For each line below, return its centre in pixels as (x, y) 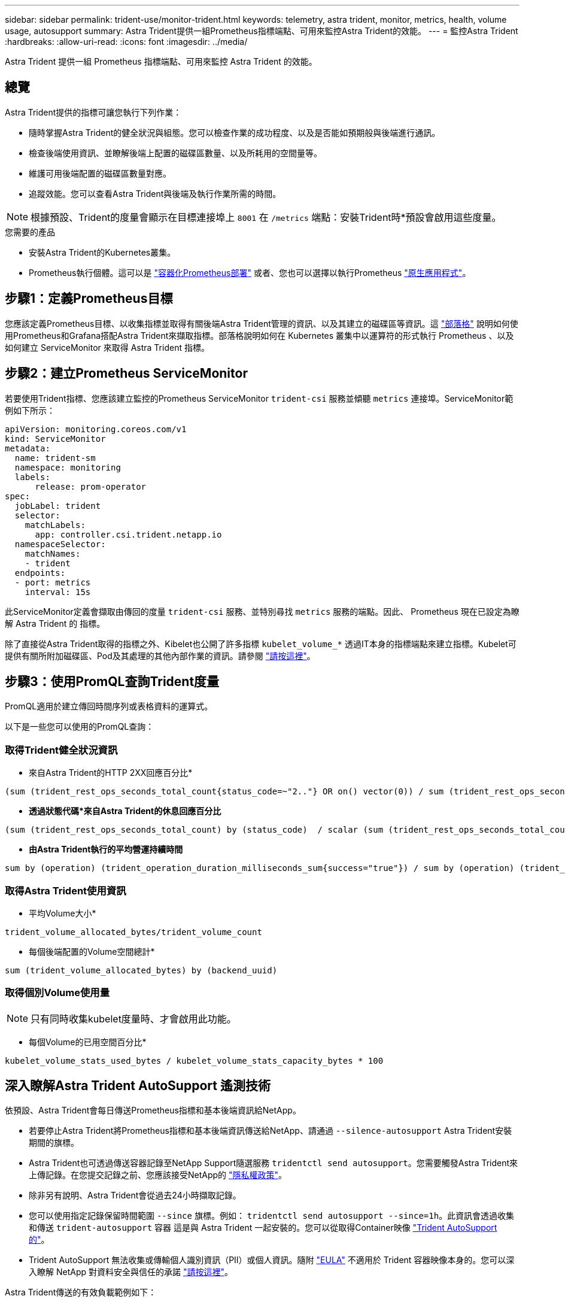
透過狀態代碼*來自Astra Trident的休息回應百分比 (125, 811)
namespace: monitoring (68, 467)
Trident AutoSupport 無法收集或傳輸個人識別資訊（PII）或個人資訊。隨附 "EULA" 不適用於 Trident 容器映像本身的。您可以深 (272, 1260)
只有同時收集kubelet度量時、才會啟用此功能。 (133, 1019)
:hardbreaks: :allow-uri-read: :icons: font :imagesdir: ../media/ (126, 42)
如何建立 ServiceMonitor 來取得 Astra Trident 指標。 (107, 347)
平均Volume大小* (63, 913)
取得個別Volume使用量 (57, 993)
